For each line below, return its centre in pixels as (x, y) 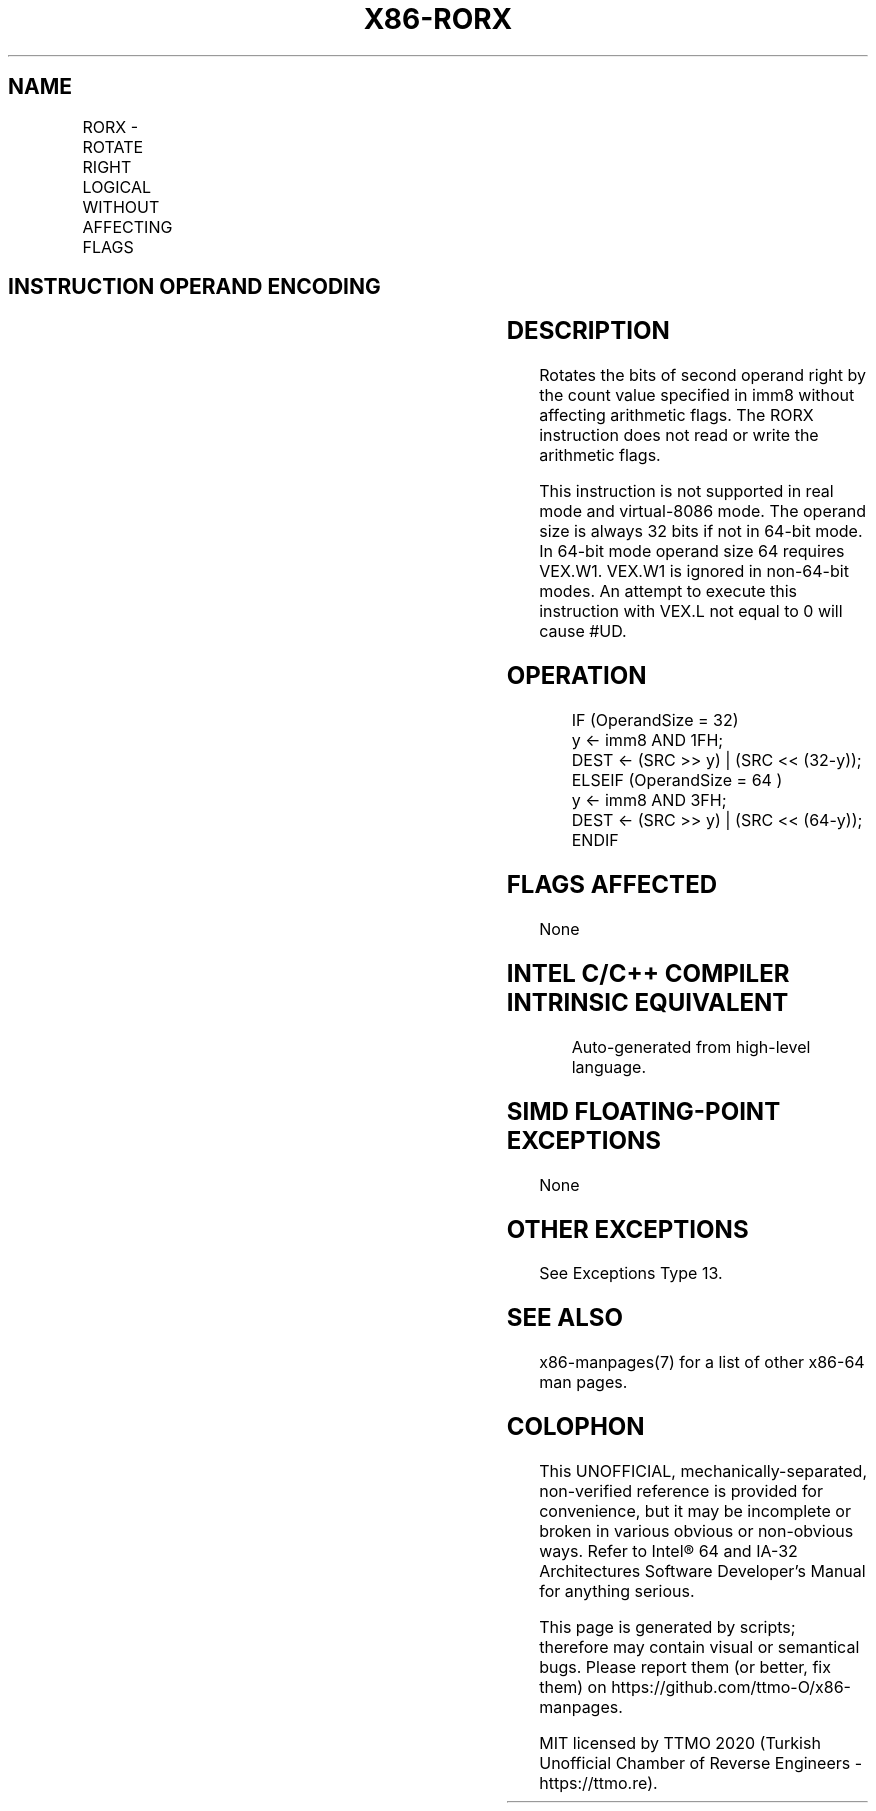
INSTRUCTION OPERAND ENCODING (194, 287)
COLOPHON (575, 1427)
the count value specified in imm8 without (697, 395)
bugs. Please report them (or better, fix (685, 1667)
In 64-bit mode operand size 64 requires (692, 551)
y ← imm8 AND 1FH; (647, 740)
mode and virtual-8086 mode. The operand (702, 511)
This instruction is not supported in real (686, 491)
